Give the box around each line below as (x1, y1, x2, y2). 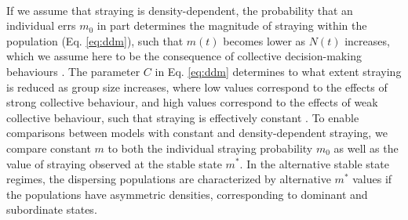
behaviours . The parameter (6, 63, 140, 79)
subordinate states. (6, 201, 97, 218)
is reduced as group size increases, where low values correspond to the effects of (6, 78, 388, 95)
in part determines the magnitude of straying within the (97, 17, 367, 34)
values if (352, 171, 392, 187)
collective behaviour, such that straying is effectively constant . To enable (6, 109, 359, 125)
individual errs (6, 17, 76, 34)
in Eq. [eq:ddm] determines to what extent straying (155, 63, 402, 79)
